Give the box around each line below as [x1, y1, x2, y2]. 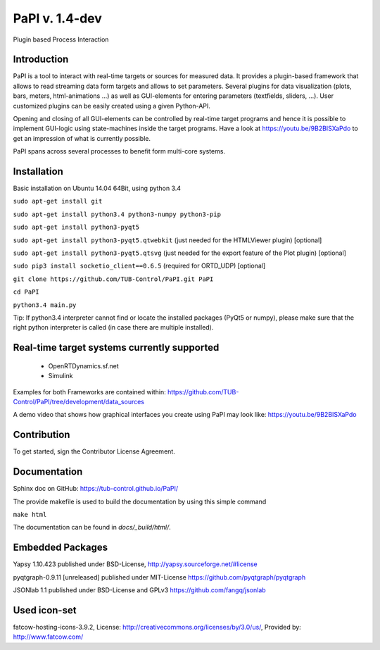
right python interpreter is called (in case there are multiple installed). [13, 323, 214, 332]
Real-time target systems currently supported [13, 342, 220, 354]
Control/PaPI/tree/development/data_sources [13, 397, 144, 406]
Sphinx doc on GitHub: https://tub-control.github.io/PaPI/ [13, 485, 179, 493]
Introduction [13, 54, 69, 65]
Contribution [13, 429, 70, 441]
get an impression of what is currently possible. [13, 134, 151, 142]
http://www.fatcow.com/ [13, 632, 84, 641]
